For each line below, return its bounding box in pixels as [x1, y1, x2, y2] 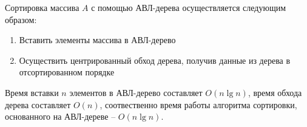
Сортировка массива [5, 1, 79, 13]
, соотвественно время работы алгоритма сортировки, [100, 98, 297, 111]
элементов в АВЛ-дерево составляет [69, 86, 203, 98]
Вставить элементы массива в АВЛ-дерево [19, 33, 176, 46]
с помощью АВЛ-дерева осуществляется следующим [91, 1, 286, 13]
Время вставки [5, 86, 59, 98]
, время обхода [248, 86, 302, 98]
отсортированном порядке [19, 66, 115, 78]
